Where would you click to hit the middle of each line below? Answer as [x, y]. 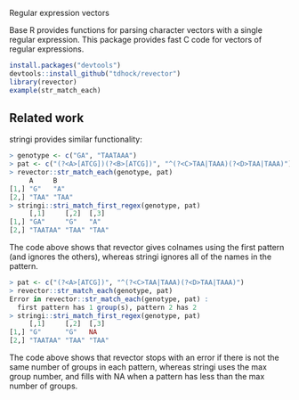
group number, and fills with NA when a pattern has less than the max [137, 377]
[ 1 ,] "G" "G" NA [53, 332]
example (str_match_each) [55, 90]
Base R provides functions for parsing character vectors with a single [136, 30]
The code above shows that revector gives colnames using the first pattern [147, 248]
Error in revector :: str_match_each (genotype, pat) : [109, 299]
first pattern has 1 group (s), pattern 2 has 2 [107, 307]
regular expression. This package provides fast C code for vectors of [136, 40]
